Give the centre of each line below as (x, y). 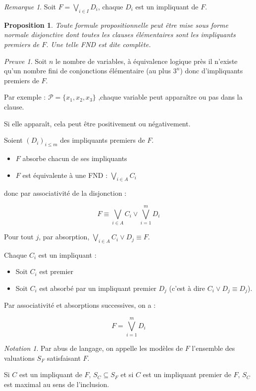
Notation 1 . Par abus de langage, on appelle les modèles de (94, 348)
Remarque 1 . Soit (30, 6)
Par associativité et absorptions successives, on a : (80, 305)
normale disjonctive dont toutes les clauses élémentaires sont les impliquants (120, 34)
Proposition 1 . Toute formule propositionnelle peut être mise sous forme (116, 25)
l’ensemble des (213, 348)
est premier (56, 271)
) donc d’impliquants (211, 71)
